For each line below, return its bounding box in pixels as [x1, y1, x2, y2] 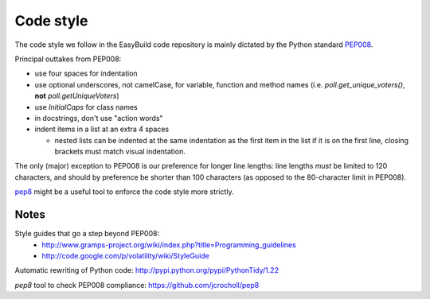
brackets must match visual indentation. [54, 147, 186, 157]
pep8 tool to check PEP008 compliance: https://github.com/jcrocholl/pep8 [14, 280, 260, 289]
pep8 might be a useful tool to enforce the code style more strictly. [14, 187, 234, 196]
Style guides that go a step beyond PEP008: [14, 229, 159, 239]
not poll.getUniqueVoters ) [34, 91, 119, 101]
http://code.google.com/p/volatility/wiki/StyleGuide [41, 250, 210, 260]
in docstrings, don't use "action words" [34, 113, 163, 122]
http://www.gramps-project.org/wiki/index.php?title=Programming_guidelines [41, 239, 296, 250]
